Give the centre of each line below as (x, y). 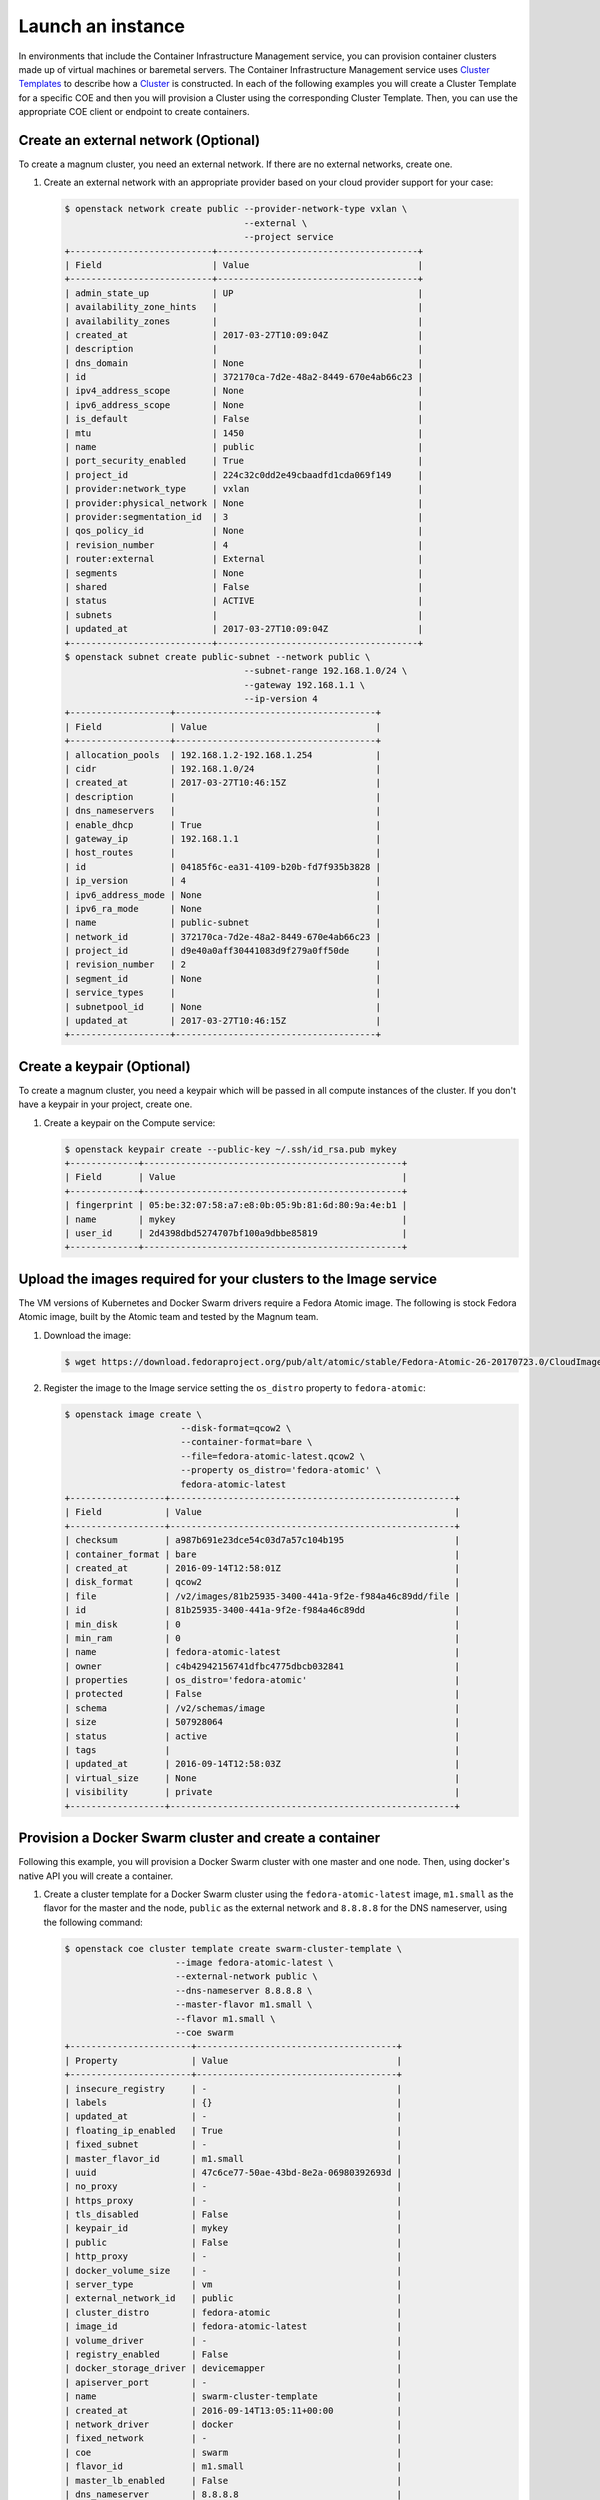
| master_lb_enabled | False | (233, 2480)
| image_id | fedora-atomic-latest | (233, 2326)
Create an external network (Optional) (139, 140)
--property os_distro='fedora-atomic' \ (281, 1470)
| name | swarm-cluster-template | (233, 2396)
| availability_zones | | (244, 321)
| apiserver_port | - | (233, 2382)
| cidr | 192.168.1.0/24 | (223, 769)
